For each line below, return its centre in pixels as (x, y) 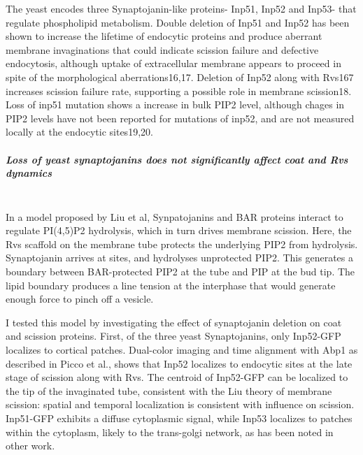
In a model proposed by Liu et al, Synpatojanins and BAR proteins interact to (175, 216)
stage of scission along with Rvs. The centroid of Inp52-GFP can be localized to (177, 377)
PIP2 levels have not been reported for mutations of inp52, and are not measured (180, 118)
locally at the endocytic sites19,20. (79, 132)
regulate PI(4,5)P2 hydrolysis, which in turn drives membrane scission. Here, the (179, 230)
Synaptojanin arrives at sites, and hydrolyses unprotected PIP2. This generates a (179, 258)
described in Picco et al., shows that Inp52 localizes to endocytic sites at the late (179, 363)
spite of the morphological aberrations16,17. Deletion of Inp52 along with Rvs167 (180, 77)
